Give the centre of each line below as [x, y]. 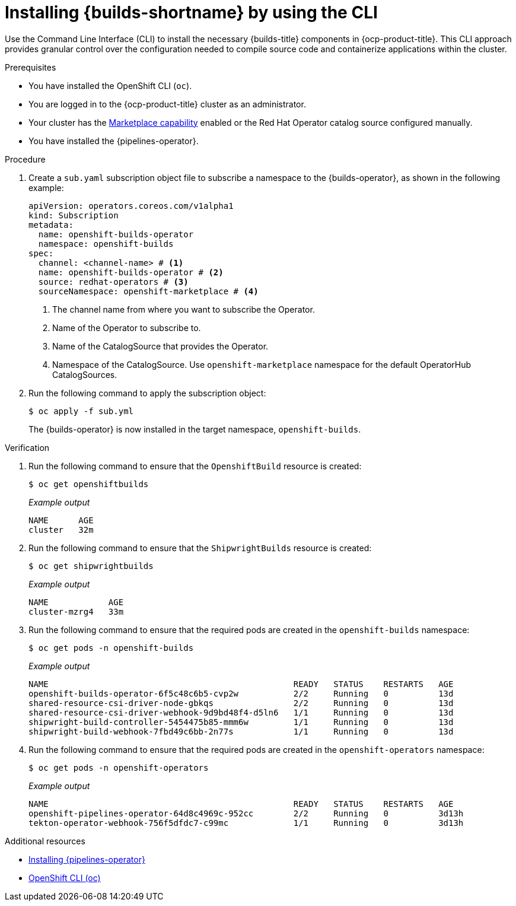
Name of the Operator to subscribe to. [127, 328]
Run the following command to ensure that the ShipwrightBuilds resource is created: [200, 548]
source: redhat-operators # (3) [113, 282]
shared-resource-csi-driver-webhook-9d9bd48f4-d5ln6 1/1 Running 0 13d [241, 712]
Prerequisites [31, 67]
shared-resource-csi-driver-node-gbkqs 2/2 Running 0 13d [241, 703]
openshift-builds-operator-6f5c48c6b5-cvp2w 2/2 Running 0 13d [241, 693]
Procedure [25, 159]
